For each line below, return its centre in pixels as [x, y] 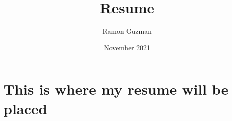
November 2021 [127, 47]
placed [26, 108]
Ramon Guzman [127, 31]
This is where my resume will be [116, 89]
